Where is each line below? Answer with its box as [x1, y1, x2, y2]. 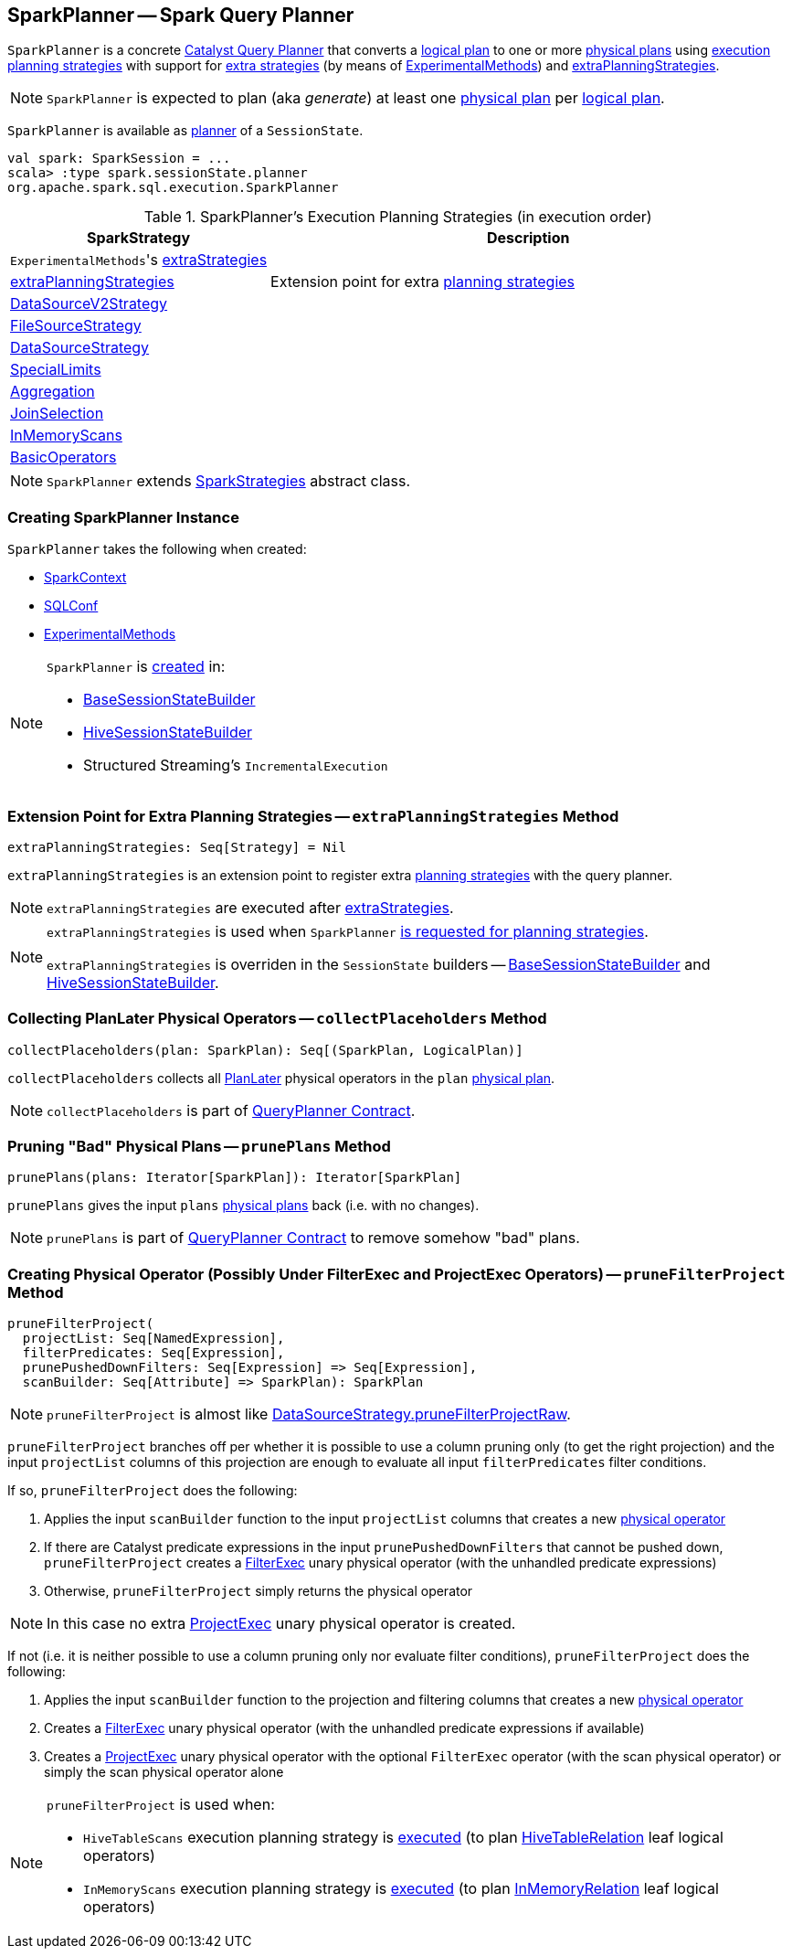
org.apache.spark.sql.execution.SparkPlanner [7, 180, 339, 196]
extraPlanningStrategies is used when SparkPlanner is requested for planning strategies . [47, 921, 649, 941]
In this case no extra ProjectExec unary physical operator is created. [47, 1614, 516, 1633]
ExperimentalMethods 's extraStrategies [10, 250, 268, 270]
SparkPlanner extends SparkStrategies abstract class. [47, 472, 411, 491]
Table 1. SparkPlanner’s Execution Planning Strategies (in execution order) [143, 207, 652, 227]
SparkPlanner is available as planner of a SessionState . [7, 122, 364, 139]
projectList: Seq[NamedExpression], [22, 1331, 285, 1346]
